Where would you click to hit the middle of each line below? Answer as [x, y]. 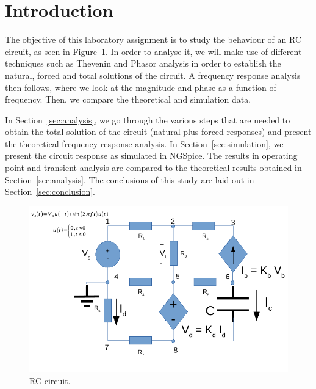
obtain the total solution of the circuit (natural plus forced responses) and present [158, 132]
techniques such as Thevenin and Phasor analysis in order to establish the [143, 63]
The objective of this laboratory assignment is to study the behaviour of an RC [153, 39]
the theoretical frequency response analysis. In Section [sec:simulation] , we [144, 143]
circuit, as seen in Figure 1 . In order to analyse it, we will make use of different [153, 51]
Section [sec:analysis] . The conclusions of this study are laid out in [130, 179]
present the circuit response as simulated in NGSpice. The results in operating [151, 155]
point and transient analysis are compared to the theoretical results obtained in [153, 168]
